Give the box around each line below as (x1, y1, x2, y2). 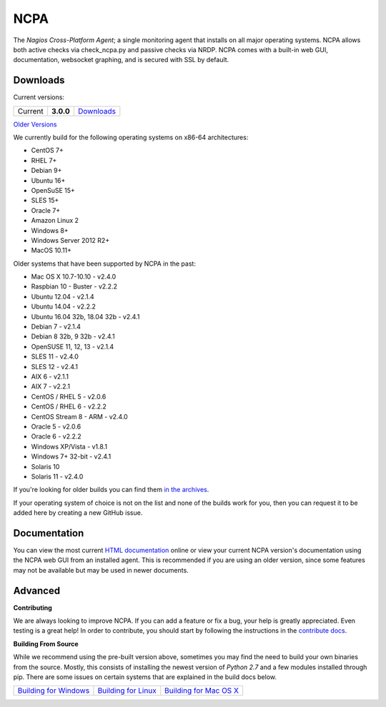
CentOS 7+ (31, 146, 64, 155)
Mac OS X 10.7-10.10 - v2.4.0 (31, 272, 117, 281)
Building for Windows (17, 686, 90, 696)
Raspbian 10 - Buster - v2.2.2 (31, 282, 118, 291)
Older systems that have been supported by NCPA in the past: (13, 259, 197, 268)
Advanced (13, 584, 61, 596)
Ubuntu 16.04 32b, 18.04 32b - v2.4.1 (31, 312, 140, 321)
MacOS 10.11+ (31, 246, 71, 255)
